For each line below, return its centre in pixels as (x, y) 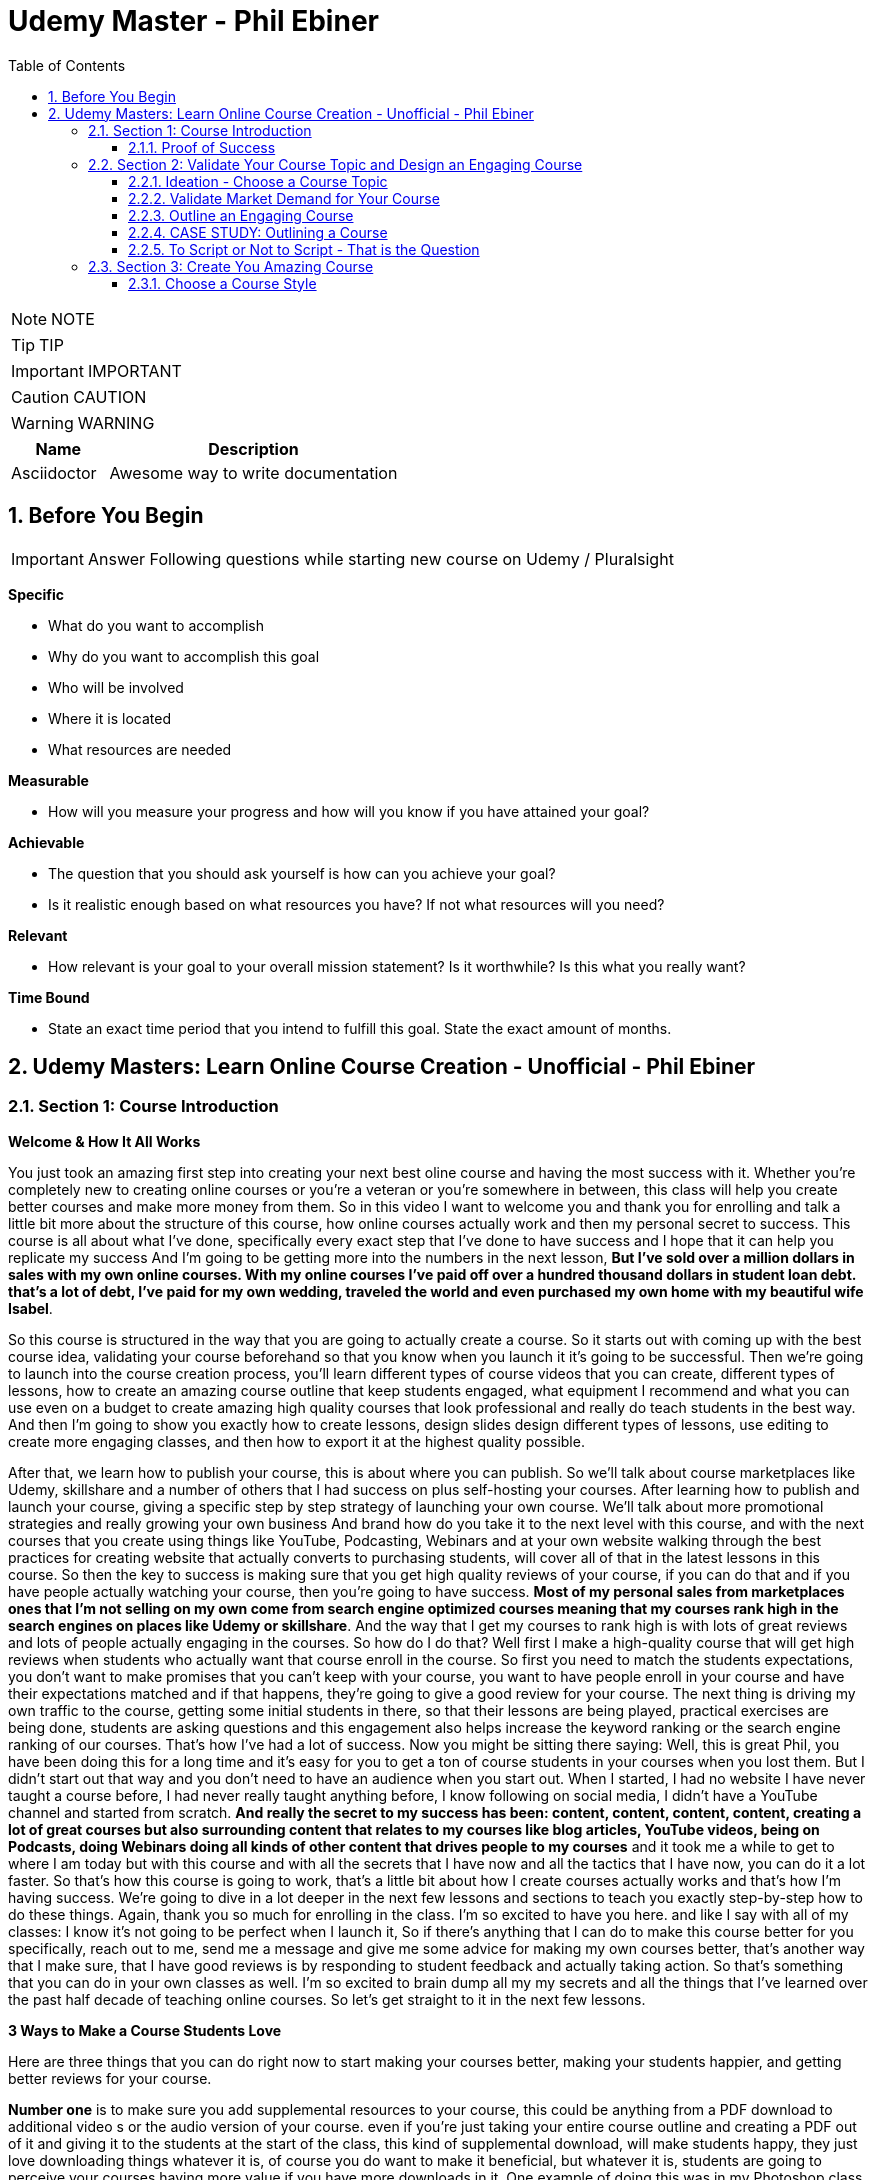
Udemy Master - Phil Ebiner (193, 21)
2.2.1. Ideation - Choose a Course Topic (258, 181)
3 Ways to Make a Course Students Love (145, 2030)
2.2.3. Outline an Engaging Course (241, 215)
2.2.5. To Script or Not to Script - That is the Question (304, 249)
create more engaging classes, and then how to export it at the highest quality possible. (296, 1441)
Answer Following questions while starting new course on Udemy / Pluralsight (380, 558)
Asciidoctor (54, 472)
